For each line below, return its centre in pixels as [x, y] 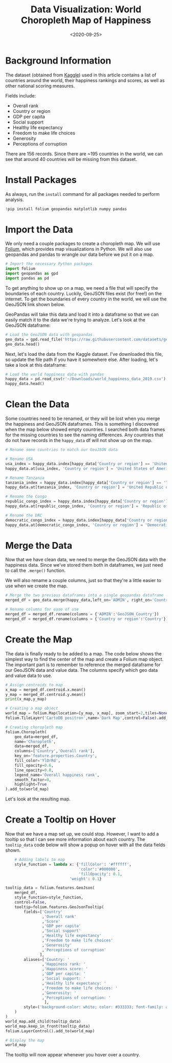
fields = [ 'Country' [43, 912]
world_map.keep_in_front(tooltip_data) [48, 1026]
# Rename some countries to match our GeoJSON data [61, 450]
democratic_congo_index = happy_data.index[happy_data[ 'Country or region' [88, 520]
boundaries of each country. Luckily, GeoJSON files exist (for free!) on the [84, 293]
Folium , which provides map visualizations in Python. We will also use [79, 249]
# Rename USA [19, 459]
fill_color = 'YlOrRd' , [37, 760]
